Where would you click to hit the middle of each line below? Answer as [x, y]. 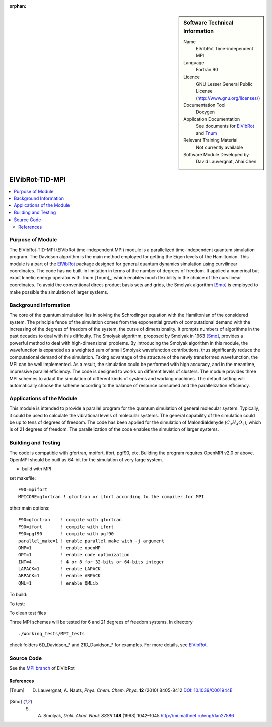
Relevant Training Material [211, 140]
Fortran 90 [207, 70]
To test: [17, 604]
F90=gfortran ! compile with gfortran [70, 520]
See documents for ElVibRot [225, 126]
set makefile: [23, 478]
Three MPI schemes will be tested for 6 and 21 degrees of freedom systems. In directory [101, 622]
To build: [18, 595]
